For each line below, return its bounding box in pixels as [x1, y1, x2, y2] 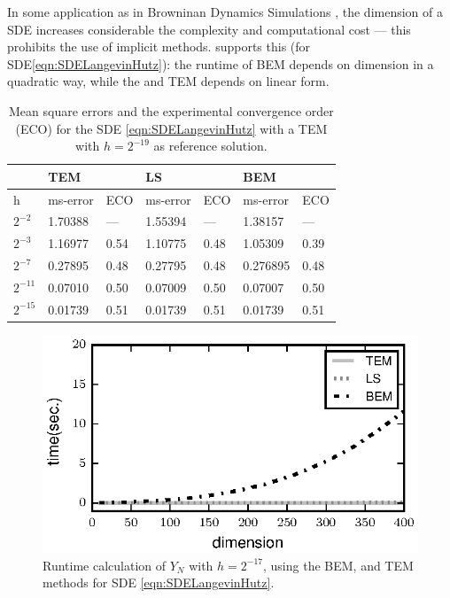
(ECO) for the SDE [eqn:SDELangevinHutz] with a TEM [15, 119, 328, 137]
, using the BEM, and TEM [263, 555, 414, 574]
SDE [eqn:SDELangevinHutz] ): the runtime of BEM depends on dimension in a [7, 54, 434, 73]
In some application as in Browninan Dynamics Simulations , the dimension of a [7, 3, 443, 20]
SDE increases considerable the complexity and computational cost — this [7, 19, 411, 38]
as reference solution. [153, 136, 268, 155]
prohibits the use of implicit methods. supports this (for [7, 37, 311, 56]
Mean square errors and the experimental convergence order [9, 101, 334, 120]
